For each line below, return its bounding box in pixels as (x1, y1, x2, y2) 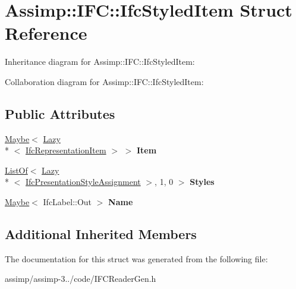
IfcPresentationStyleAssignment (26, 175, 141, 188)
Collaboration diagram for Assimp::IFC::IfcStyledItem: (5, 75, 204, 87)
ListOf (5, 164, 28, 176)
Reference (5, 21, 87, 45)
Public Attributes (5, 104, 115, 122)
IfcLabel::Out (43, 196, 92, 208)
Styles (190, 175, 215, 188)
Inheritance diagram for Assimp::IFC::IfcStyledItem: (5, 55, 195, 68)
